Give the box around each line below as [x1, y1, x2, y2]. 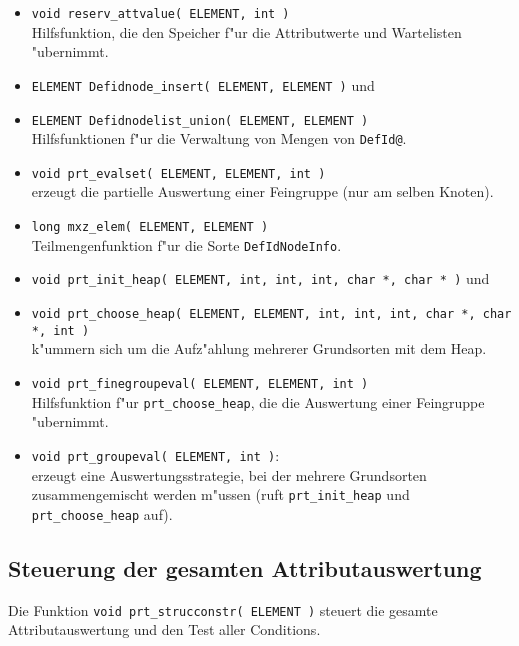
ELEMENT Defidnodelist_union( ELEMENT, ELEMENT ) [31, 113, 369, 128]
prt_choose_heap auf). [31, 503, 173, 524]
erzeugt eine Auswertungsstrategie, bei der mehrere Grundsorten [31, 464, 427, 485]
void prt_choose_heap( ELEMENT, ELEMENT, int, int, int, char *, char [31, 307, 512, 322]
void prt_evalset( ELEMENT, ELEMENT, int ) [31, 166, 326, 181]
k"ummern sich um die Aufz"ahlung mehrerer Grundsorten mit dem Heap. [31, 338, 487, 359]
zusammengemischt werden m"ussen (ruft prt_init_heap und [31, 484, 410, 505]
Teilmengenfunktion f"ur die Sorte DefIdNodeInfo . [31, 234, 342, 255]
